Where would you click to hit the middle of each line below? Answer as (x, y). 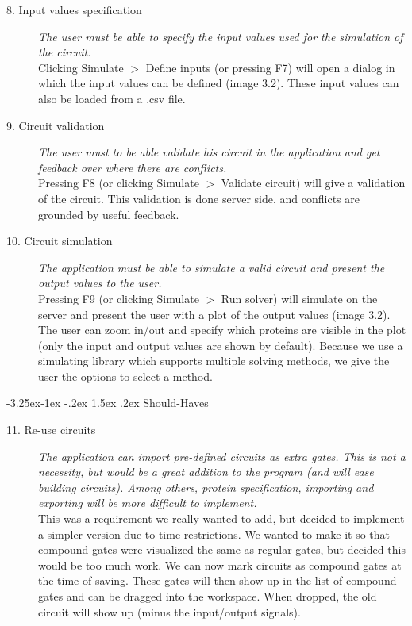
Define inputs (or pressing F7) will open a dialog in (270, 67)
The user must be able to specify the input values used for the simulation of (221, 36)
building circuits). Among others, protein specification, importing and (206, 487)
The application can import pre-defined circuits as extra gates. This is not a (222, 456)
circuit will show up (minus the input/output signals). (169, 611)
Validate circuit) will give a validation (313, 183)
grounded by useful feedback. (109, 214)
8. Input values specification (74, 10)
